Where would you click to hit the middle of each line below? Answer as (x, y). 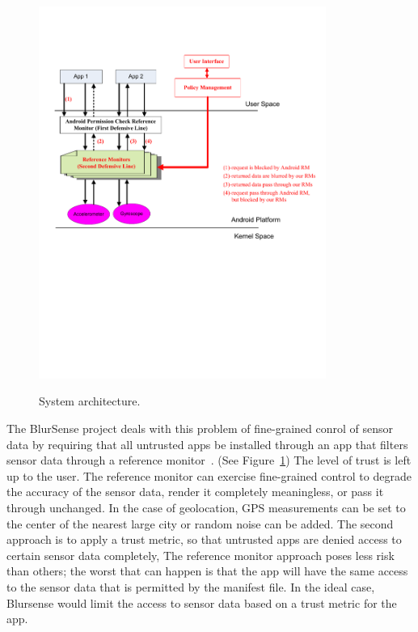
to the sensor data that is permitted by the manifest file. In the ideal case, (191, 586)
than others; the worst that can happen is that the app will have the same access (207, 571)
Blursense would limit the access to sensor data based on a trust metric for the (202, 602)
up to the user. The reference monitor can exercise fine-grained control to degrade (209, 475)
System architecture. (90, 401)
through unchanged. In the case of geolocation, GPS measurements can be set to (206, 507)
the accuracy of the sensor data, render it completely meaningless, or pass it (195, 492)
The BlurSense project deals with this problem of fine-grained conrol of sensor (200, 428)
